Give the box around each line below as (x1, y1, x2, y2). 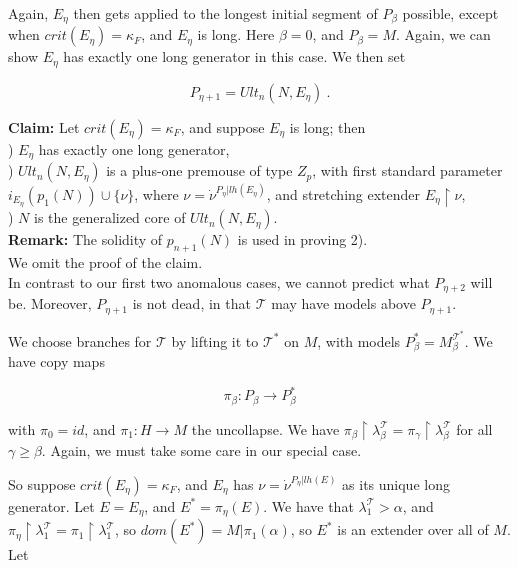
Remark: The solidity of (8, 229, 163, 250)
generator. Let (8, 495, 95, 516)
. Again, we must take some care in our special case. (41, 440, 362, 461)
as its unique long (342, 473, 450, 494)
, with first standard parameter (312, 160, 503, 181)
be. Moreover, (8, 293, 92, 314)
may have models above (271, 293, 416, 314)
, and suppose (180, 116, 265, 137)
